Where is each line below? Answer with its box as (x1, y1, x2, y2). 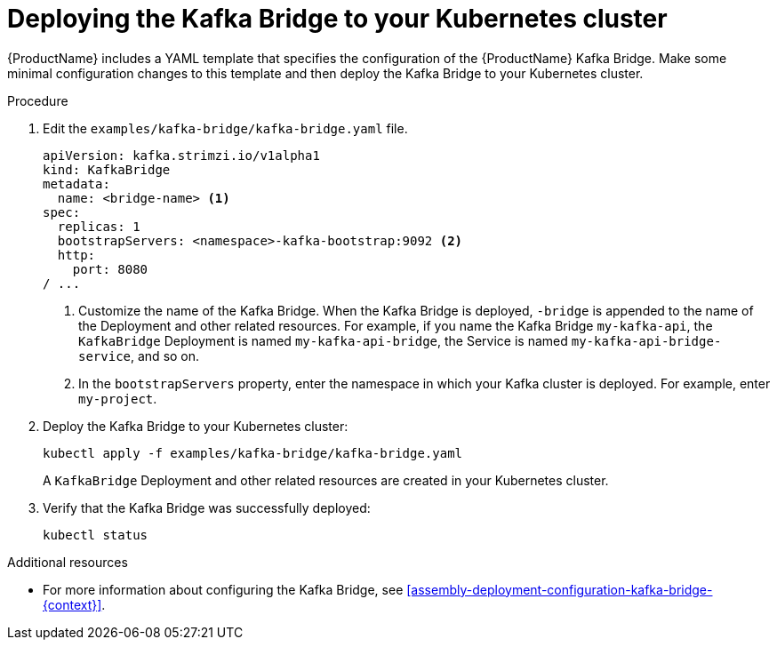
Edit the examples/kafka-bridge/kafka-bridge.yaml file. (43, 120, 408, 136)
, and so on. (131, 347, 200, 363)
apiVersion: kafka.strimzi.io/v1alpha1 (43, 148, 320, 163)
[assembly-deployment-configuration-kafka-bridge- (406, 581, 713, 597)
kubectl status (43, 527, 148, 542)
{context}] (43, 596, 102, 612)
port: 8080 (72, 261, 148, 276)
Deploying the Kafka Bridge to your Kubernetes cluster (7, 4, 668, 34)
